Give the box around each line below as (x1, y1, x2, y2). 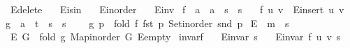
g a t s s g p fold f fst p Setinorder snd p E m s (5, 15, 289, 30)
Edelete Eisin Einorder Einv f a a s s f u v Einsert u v (10, 2, 344, 16)
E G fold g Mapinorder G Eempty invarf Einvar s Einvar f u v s (10, 29, 341, 44)
